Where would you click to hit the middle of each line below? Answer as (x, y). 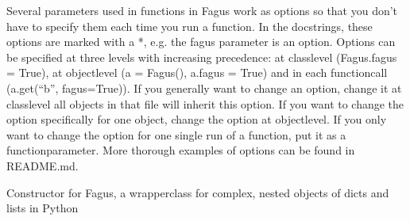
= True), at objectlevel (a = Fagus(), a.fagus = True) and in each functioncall (197, 72)
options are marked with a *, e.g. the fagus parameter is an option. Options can (201, 42)
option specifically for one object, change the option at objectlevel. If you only (197, 119)
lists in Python (43, 208)
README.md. (43, 165)
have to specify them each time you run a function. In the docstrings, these (190, 26)
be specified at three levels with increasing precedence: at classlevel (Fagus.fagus (202, 57)
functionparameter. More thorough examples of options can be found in (181, 150)
